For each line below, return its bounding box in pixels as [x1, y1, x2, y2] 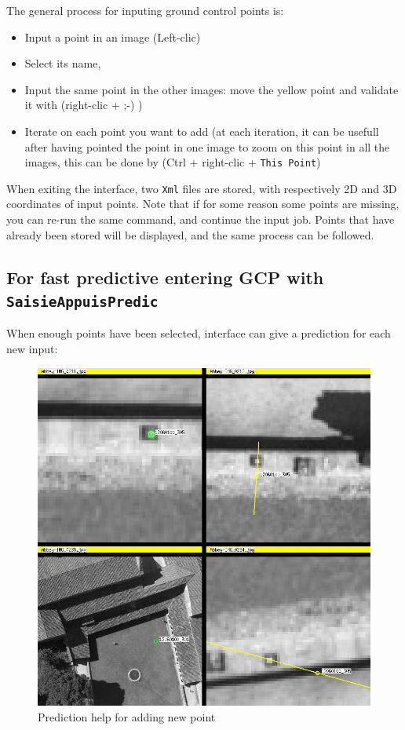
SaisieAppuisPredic [6, 294, 159, 311]
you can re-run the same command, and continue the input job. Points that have [6, 211, 395, 228]
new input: [6, 341, 58, 357]
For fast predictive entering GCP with [6, 265, 324, 289]
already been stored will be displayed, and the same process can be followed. [6, 226, 374, 243]
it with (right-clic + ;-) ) [24, 97, 143, 113]
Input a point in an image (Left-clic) [24, 28, 201, 45]
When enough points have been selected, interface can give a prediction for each [6, 325, 391, 341]
